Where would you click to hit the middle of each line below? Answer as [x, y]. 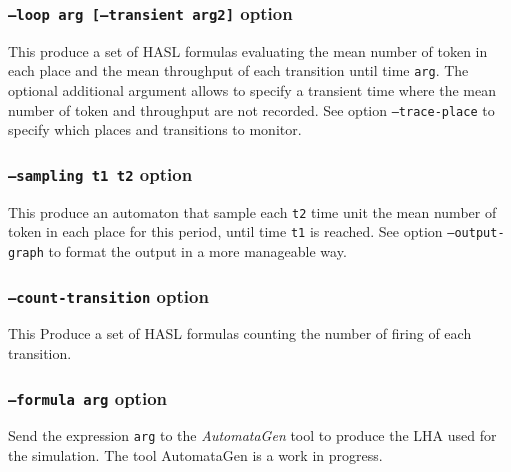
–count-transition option [108, 295]
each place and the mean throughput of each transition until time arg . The [238, 70]
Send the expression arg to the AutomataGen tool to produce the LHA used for [252, 435]
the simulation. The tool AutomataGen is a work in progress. [195, 455]
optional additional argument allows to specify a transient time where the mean [252, 90]
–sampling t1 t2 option [100, 173]
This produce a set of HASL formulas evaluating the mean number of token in [248, 50]
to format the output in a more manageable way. [197, 250]
